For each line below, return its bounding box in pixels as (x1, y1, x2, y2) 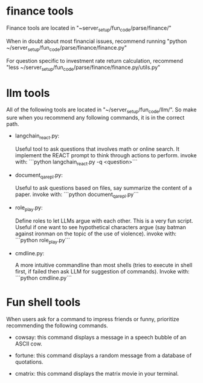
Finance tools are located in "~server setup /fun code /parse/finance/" (6, 24, 172, 33)
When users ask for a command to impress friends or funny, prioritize (6, 315, 179, 322)
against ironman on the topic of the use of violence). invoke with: (14, 230, 177, 237)
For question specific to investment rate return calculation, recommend (6, 57, 183, 64)
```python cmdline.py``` (14, 274, 72, 281)
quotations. (14, 358, 43, 365)
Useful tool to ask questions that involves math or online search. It (14, 145, 180, 152)
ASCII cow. (14, 340, 42, 347)
